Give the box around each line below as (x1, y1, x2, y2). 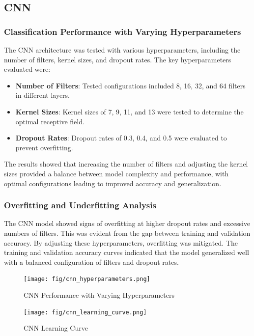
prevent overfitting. (15, 142, 73, 152)
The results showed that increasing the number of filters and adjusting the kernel (4, 159, 248, 169)
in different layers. (15, 90, 70, 100)
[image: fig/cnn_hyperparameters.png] (24, 276, 150, 283)
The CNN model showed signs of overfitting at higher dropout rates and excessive (4, 218, 251, 228)
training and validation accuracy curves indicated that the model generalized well (4, 247, 249, 257)
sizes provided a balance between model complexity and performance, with (4, 168, 229, 178)
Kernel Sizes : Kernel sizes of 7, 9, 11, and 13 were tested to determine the (15, 106, 244, 116)
